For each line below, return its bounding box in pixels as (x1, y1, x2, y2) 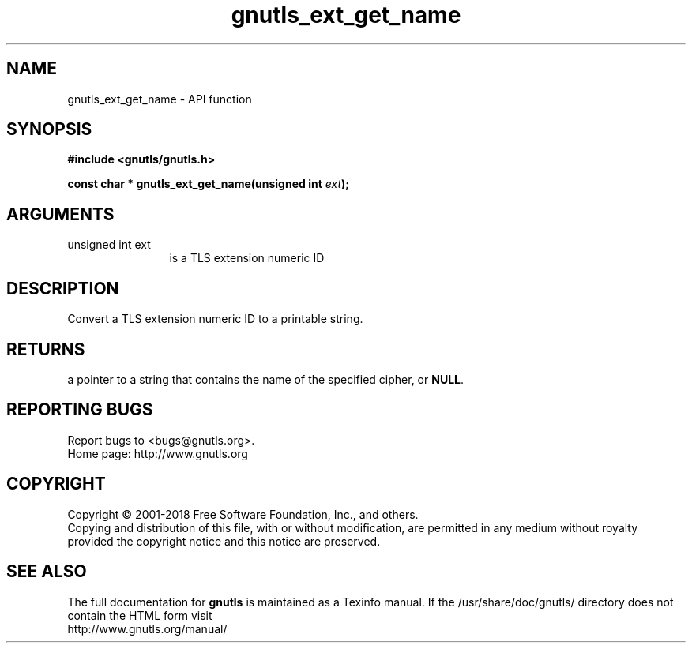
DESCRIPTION (6, 278, 119, 298)
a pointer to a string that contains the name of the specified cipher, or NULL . (67, 372, 464, 386)
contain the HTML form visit (67, 608, 212, 622)
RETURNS (6, 339, 85, 359)
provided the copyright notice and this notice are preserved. (67, 534, 381, 548)
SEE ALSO (6, 561, 87, 582)
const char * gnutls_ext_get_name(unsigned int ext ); (67, 177, 350, 191)
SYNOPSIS (6, 119, 92, 140)
